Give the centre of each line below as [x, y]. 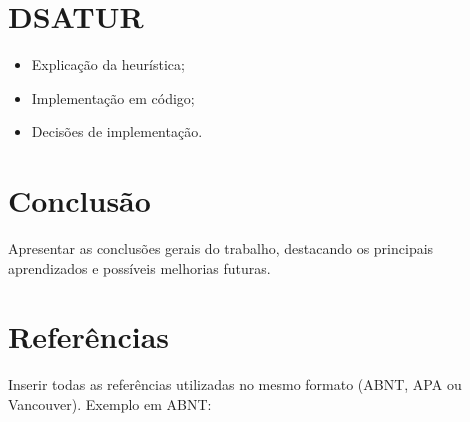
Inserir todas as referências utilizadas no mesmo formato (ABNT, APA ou [235, 384]
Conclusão [79, 200]
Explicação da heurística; [108, 64]
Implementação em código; [113, 97]
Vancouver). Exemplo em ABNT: [110, 403]
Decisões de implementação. [117, 131]
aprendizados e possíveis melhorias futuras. [139, 267]
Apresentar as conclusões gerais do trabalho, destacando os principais [221, 248]
